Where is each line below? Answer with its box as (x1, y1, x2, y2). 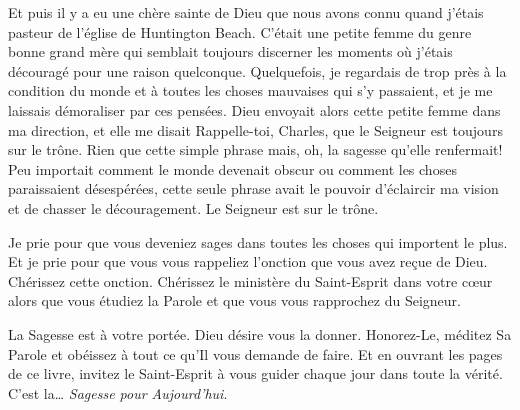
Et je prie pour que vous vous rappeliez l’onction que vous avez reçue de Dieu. (8, 251, 488, 272)
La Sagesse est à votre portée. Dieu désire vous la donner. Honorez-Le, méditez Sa (8, 323, 512, 344)
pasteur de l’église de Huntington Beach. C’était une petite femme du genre (8, 21, 472, 42)
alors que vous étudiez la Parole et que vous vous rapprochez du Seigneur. (8, 290, 461, 311)
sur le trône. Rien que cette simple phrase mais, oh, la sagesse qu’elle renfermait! (8, 139, 503, 160)
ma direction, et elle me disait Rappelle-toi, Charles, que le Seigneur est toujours (8, 119, 503, 140)
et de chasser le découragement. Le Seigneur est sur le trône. (8, 197, 379, 218)
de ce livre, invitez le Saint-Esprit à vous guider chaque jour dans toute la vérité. (8, 363, 503, 384)
